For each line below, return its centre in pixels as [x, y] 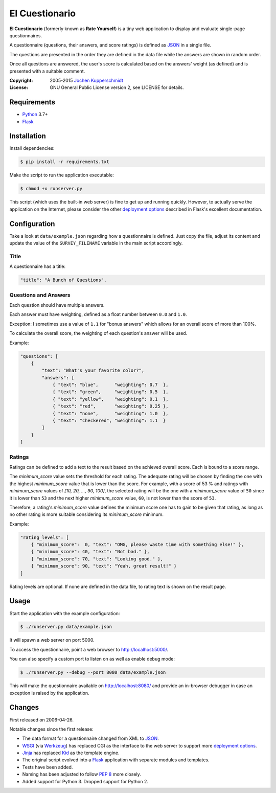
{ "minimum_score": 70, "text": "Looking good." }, [97, 559]
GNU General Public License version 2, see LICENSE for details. [117, 87]
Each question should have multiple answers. [57, 305]
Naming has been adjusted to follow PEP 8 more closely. [82, 774]
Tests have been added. [48, 767]
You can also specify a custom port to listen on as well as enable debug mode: [92, 659]
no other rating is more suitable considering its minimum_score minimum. [86, 514]
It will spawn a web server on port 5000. [52, 640]
